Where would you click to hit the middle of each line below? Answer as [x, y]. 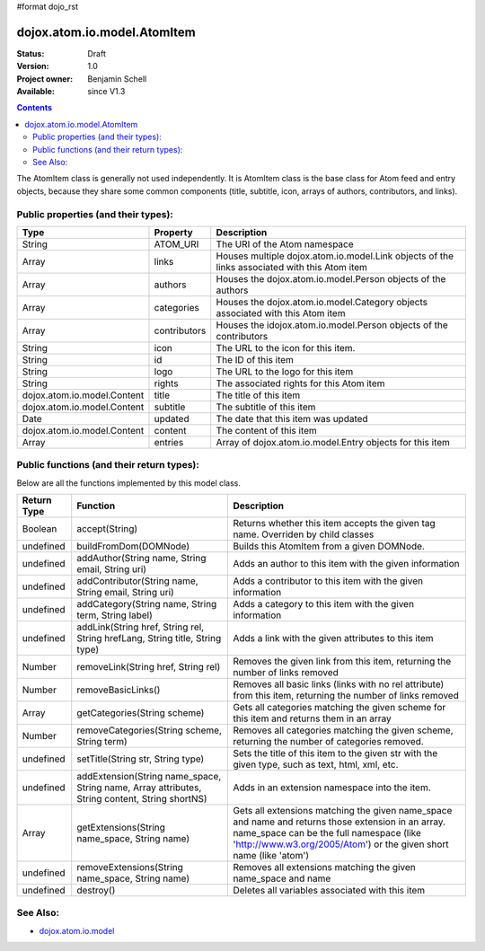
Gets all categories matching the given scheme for [339, 708]
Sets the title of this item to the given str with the [335, 753]
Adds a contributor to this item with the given [328, 581]
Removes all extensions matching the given [325, 867]
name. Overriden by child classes [304, 534]
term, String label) [115, 615]
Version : [33, 66]
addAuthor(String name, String [141, 559]
